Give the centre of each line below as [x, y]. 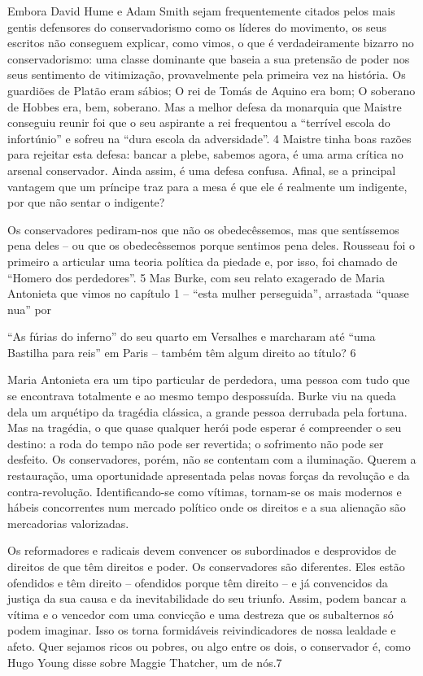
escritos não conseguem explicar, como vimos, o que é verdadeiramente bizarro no [211, 43]
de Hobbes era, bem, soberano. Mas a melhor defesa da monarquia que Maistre [205, 106]
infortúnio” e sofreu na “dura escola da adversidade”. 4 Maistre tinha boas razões [209, 138]
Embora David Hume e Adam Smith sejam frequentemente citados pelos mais [201, 11]
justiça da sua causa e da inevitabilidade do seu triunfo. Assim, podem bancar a [207, 598]
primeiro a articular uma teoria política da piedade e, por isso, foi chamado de [203, 261]
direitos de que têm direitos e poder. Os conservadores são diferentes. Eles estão [206, 566]
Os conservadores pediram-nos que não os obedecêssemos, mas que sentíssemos [203, 229]
